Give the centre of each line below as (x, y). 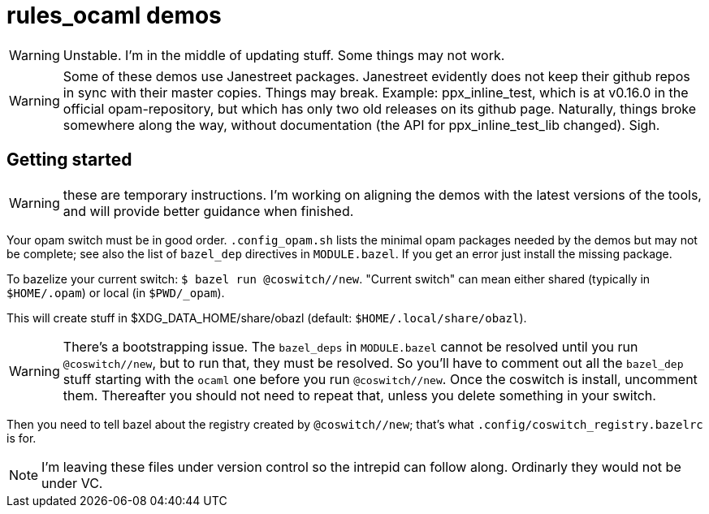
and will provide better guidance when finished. (208, 211)
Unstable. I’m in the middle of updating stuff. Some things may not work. (284, 55)
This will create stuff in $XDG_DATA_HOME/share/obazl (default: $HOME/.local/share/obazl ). (267, 317)
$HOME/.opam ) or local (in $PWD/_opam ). (116, 292)
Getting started (69, 160)
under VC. (72, 483)
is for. (22, 438)
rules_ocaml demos (114, 15)
